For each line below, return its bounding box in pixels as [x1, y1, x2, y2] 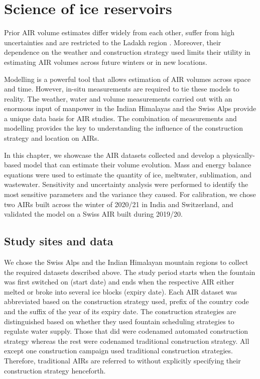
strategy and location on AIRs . [4, 133, 99, 143]
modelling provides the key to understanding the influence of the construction [4, 123, 243, 133]
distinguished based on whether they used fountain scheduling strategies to [4, 316, 234, 326]
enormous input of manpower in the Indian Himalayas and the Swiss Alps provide [4, 103, 256, 114]
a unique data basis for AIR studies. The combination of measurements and [4, 113, 237, 123]
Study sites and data [4, 233, 113, 249]
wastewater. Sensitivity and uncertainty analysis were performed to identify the [4, 179, 248, 190]
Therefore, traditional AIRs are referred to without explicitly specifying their [4, 355, 241, 365]
